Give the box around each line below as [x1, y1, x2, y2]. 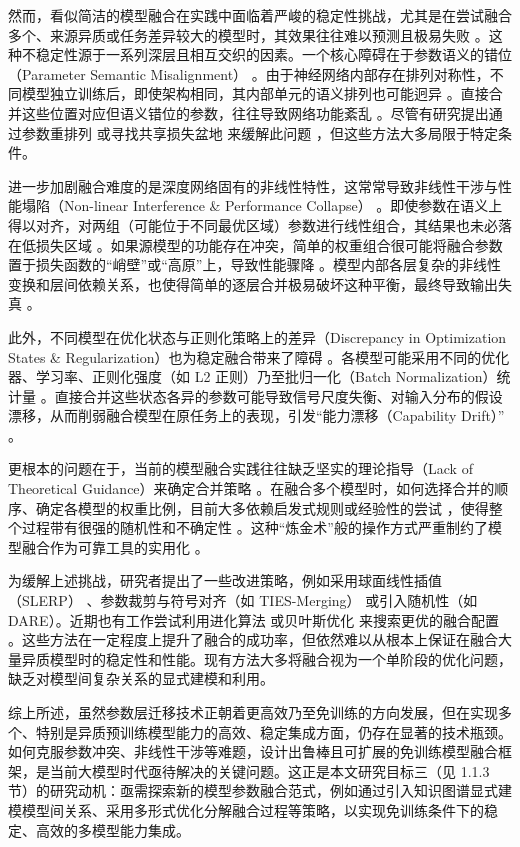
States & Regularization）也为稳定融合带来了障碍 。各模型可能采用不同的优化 [8, 346, 510, 367]
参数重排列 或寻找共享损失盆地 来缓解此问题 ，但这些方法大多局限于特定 [21, 122, 498, 143]
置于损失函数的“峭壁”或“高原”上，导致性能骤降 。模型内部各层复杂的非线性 [8, 254, 502, 275]
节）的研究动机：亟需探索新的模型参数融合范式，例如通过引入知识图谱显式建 [8, 780, 512, 801]
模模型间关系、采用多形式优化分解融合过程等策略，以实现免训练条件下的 [8, 799, 484, 820]
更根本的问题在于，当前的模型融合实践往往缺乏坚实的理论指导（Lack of [8, 458, 473, 479]
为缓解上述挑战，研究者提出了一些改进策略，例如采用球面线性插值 [8, 570, 442, 591]
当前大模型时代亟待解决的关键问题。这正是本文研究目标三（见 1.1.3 [49, 760, 490, 781]
